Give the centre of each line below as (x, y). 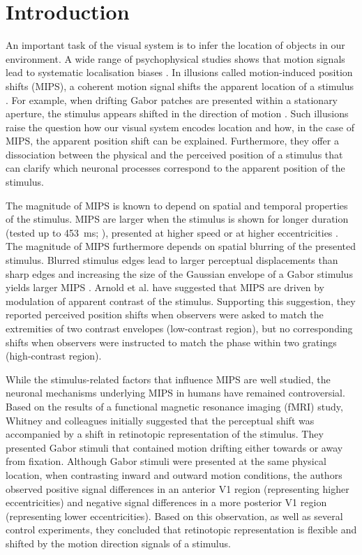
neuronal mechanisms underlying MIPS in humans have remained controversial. (175, 393)
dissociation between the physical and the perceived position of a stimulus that (174, 154)
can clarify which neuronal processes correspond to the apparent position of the (175, 168)
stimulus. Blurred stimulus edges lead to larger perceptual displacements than (172, 260)
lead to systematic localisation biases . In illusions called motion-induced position (179, 72)
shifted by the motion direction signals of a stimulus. (118, 543)
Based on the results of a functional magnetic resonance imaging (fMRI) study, (174, 406)
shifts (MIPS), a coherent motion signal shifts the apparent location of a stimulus (180, 86)
